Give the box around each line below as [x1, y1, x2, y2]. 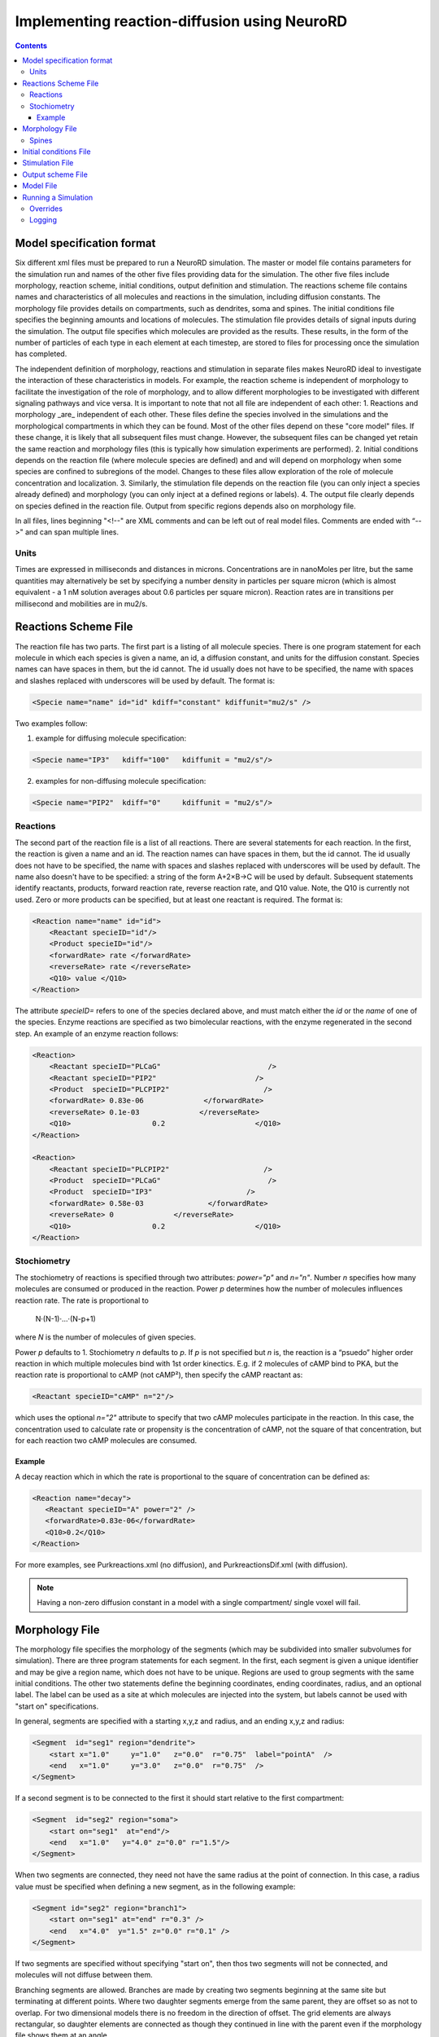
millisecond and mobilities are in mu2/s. [15, 599, 148, 609]
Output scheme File [22, 169, 89, 179]
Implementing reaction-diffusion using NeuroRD [15, 12, 348, 30]
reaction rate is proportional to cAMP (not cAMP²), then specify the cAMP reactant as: [15, 1370, 303, 1380]
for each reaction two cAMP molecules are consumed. [15, 1436, 198, 1445]
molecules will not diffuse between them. [15, 1970, 154, 1980]
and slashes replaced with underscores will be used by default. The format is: [15, 675, 276, 685]
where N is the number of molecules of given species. [15, 1332, 197, 1342]
